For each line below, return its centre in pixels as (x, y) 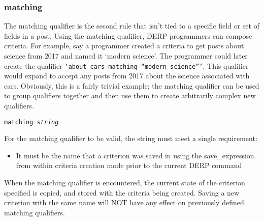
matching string (31, 122)
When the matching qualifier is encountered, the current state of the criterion (125, 183)
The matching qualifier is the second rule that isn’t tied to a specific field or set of (132, 26)
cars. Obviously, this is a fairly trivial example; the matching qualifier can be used (132, 85)
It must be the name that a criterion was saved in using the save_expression (135, 155)
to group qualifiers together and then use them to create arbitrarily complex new (130, 95)
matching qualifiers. (35, 212)
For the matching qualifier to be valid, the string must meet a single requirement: (131, 138)
